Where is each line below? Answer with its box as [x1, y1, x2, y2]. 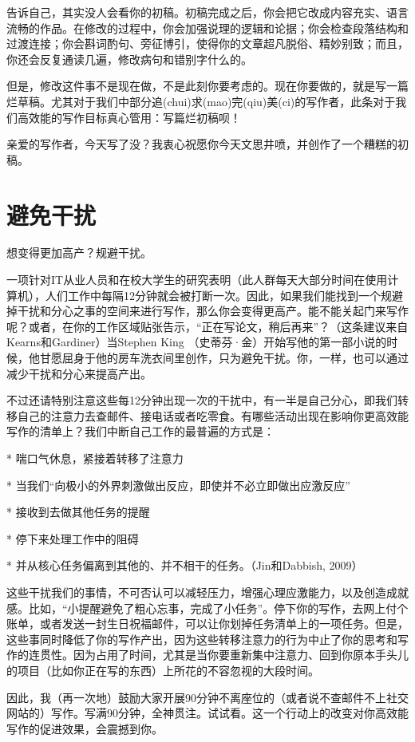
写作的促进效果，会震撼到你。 [6, 720, 163, 736]
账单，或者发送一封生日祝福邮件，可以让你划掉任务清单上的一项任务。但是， [6, 615, 409, 632]
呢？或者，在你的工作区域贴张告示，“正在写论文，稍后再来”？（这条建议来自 [6, 318, 409, 334]
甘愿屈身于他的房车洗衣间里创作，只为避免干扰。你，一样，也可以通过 [39, 349, 409, 366]
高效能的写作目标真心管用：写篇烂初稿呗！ [17, 109, 241, 125]
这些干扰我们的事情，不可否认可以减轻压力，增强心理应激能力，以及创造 [6, 583, 386, 600]
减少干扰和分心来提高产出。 [6, 365, 152, 381]
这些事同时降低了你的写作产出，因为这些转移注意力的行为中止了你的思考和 [6, 630, 397, 647]
